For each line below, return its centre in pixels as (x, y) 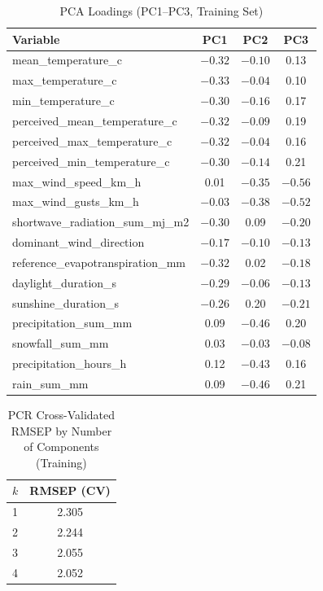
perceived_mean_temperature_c (95, 120)
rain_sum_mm (50, 383)
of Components (61, 447)
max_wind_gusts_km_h (76, 201)
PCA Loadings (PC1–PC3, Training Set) (161, 11)
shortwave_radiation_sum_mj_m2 (101, 222)
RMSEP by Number (61, 430)
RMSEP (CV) (70, 490)
